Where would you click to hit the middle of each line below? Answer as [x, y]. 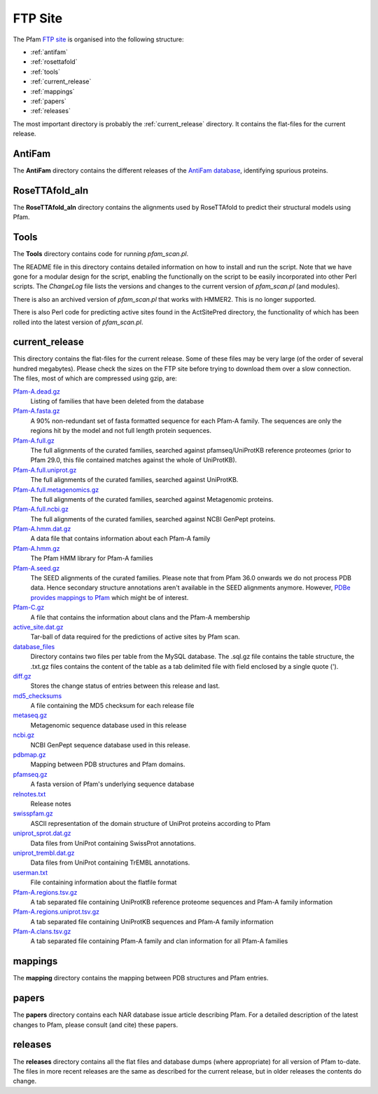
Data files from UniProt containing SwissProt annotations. [113, 843]
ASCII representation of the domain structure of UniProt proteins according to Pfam [150, 823]
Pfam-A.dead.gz [37, 391]
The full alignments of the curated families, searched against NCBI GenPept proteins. [153, 519]
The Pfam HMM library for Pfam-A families [92, 559]
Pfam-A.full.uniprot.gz [45, 469]
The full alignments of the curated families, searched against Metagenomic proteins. [152, 499]
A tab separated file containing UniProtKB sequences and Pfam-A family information [152, 921]
